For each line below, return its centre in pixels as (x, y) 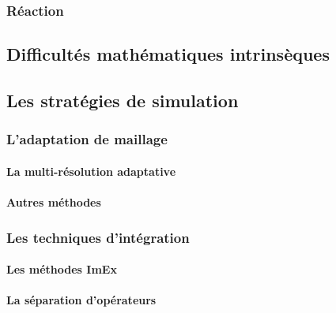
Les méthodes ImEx (62, 269)
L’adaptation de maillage (87, 139)
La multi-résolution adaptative (91, 171)
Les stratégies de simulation (123, 101)
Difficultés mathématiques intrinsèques (168, 54)
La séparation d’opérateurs (81, 300)
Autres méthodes (54, 202)
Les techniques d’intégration (98, 237)
